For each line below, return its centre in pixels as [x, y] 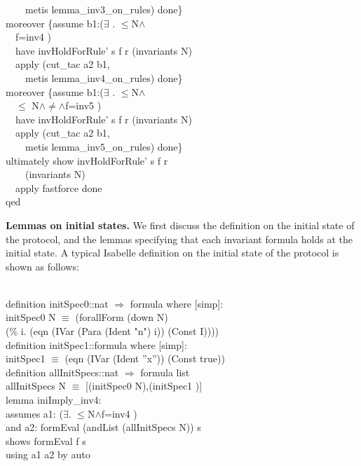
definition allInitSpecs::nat [62, 372]
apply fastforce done [59, 187]
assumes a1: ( [34, 413]
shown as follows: [42, 266]
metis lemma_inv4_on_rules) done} [104, 77]
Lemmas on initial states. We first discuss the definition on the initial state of [180, 225]
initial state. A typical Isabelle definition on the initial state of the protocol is [172, 253]
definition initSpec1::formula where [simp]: [96, 344]
